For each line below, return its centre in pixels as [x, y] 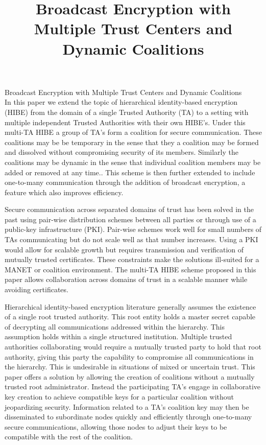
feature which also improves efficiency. [64, 192]
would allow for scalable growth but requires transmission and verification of [124, 249]
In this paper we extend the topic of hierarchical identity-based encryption [121, 102]
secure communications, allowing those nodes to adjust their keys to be [116, 426]
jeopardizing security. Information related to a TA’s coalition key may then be [127, 406]
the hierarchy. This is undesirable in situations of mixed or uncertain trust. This [130, 367]
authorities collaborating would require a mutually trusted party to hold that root [133, 346]
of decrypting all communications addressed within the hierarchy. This [115, 326]
